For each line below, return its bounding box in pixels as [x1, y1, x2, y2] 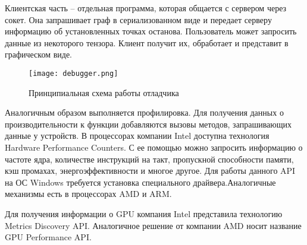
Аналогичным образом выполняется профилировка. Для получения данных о [5, 106, 284, 119]
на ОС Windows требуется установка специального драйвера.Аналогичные [5, 176, 276, 188]
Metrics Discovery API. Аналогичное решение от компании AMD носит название [5, 219, 302, 231]
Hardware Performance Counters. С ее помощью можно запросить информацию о [5, 141, 303, 153]
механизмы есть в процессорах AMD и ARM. [5, 187, 172, 200]
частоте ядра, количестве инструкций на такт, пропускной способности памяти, [5, 152, 294, 165]
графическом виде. [5, 48, 73, 61]
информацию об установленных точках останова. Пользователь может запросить [5, 25, 297, 37]
